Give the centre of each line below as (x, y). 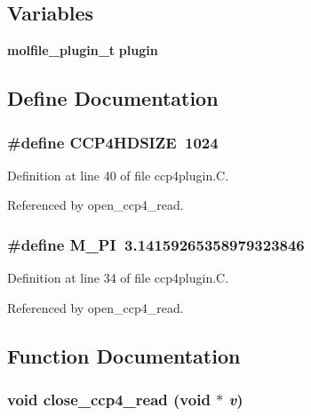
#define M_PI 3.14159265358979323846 (156, 244)
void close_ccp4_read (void (109, 400)
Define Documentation (113, 98)
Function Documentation (124, 355)
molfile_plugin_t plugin (83, 50)
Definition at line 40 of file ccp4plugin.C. (118, 175)
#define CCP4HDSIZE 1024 (113, 142)
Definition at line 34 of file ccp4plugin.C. (118, 278)
